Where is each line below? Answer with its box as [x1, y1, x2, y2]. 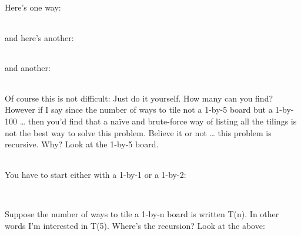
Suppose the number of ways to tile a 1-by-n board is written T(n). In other [5, 208, 279, 220]
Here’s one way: [5, 1, 61, 13]
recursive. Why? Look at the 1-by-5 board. [5, 138, 159, 150]
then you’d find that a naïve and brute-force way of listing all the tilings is [28, 114, 297, 127]
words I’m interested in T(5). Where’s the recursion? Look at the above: [5, 219, 265, 231]
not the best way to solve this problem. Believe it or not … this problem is [5, 126, 272, 139]
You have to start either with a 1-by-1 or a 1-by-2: [5, 168, 186, 180]
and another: [5, 62, 51, 74]
